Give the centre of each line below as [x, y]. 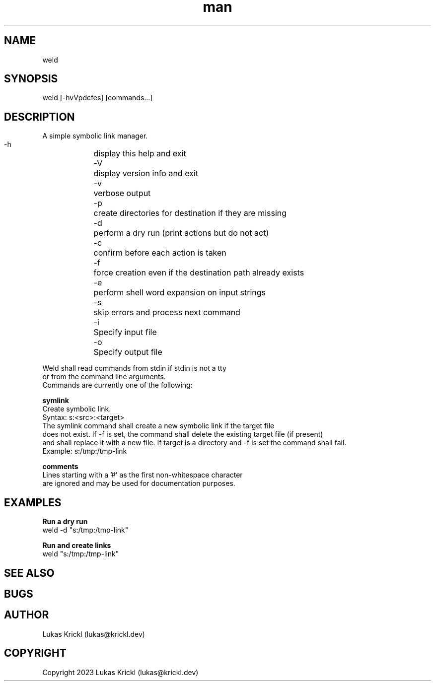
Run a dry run [65, 522]
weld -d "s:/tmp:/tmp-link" [85, 530]
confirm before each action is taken [160, 253]
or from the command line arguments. [104, 377]
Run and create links [77, 546]
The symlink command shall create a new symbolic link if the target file [158, 426]
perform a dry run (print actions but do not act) [181, 233]
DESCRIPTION [39, 117]
